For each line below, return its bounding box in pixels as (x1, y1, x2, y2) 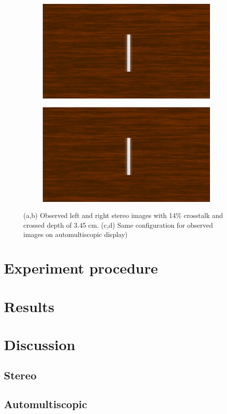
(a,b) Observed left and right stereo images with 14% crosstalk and (23, 210, 223, 220)
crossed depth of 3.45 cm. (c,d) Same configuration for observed (23, 219, 213, 230)
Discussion (4, 334, 75, 354)
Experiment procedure (4, 258, 158, 278)
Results (4, 296, 54, 316)
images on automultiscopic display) (23, 229, 128, 239)
